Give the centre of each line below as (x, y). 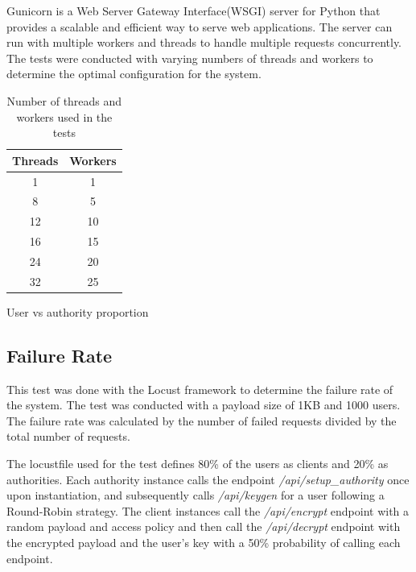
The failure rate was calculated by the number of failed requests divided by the (202, 420)
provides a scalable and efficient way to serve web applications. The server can (200, 26)
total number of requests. (68, 436)
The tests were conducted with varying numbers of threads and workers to (190, 58)
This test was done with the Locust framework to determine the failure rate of (200, 389)
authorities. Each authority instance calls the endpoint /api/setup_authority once (208, 479)
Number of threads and (64, 100)
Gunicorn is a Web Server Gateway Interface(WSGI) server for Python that (194, 10)
